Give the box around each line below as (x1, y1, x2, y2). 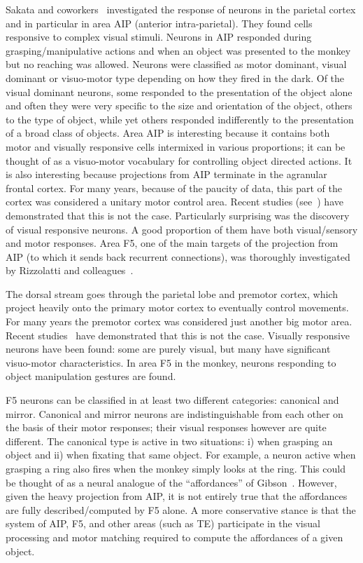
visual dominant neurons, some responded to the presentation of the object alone (6, 84, 353, 99)
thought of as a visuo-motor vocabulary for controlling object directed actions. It (6, 153, 353, 168)
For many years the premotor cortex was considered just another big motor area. (6, 314, 353, 329)
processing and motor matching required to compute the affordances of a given (6, 529, 343, 544)
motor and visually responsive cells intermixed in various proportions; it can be (6, 139, 346, 154)
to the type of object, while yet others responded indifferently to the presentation (6, 111, 354, 126)
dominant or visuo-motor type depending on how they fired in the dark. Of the (6, 70, 345, 85)
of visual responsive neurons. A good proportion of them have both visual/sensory (6, 222, 358, 236)
